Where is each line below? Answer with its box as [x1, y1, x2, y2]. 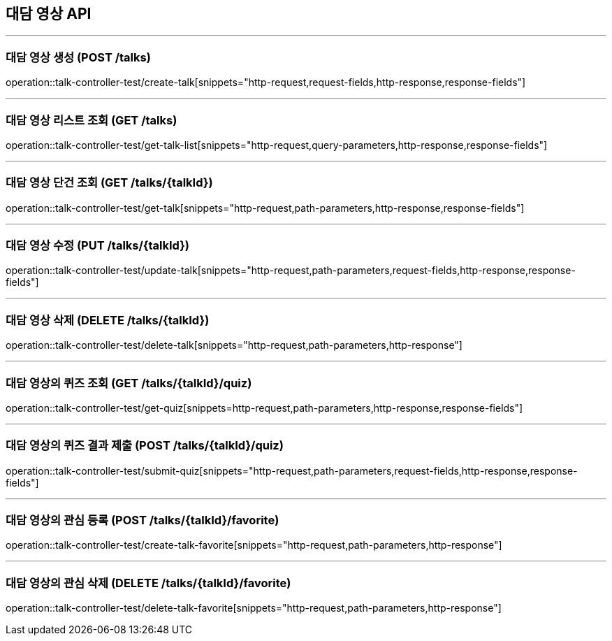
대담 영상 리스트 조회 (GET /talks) [6, 113, 177, 127]
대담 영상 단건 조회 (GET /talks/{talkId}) [6, 175, 213, 190]
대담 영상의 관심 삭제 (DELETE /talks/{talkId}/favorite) [6, 575, 291, 590]
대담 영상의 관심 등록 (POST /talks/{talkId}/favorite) [6, 513, 279, 528]
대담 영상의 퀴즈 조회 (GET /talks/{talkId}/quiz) [6, 375, 252, 390]
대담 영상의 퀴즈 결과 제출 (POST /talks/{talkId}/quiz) [6, 438, 284, 453]
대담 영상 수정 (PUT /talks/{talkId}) [6, 238, 190, 253]
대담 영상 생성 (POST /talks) [6, 50, 151, 64]
